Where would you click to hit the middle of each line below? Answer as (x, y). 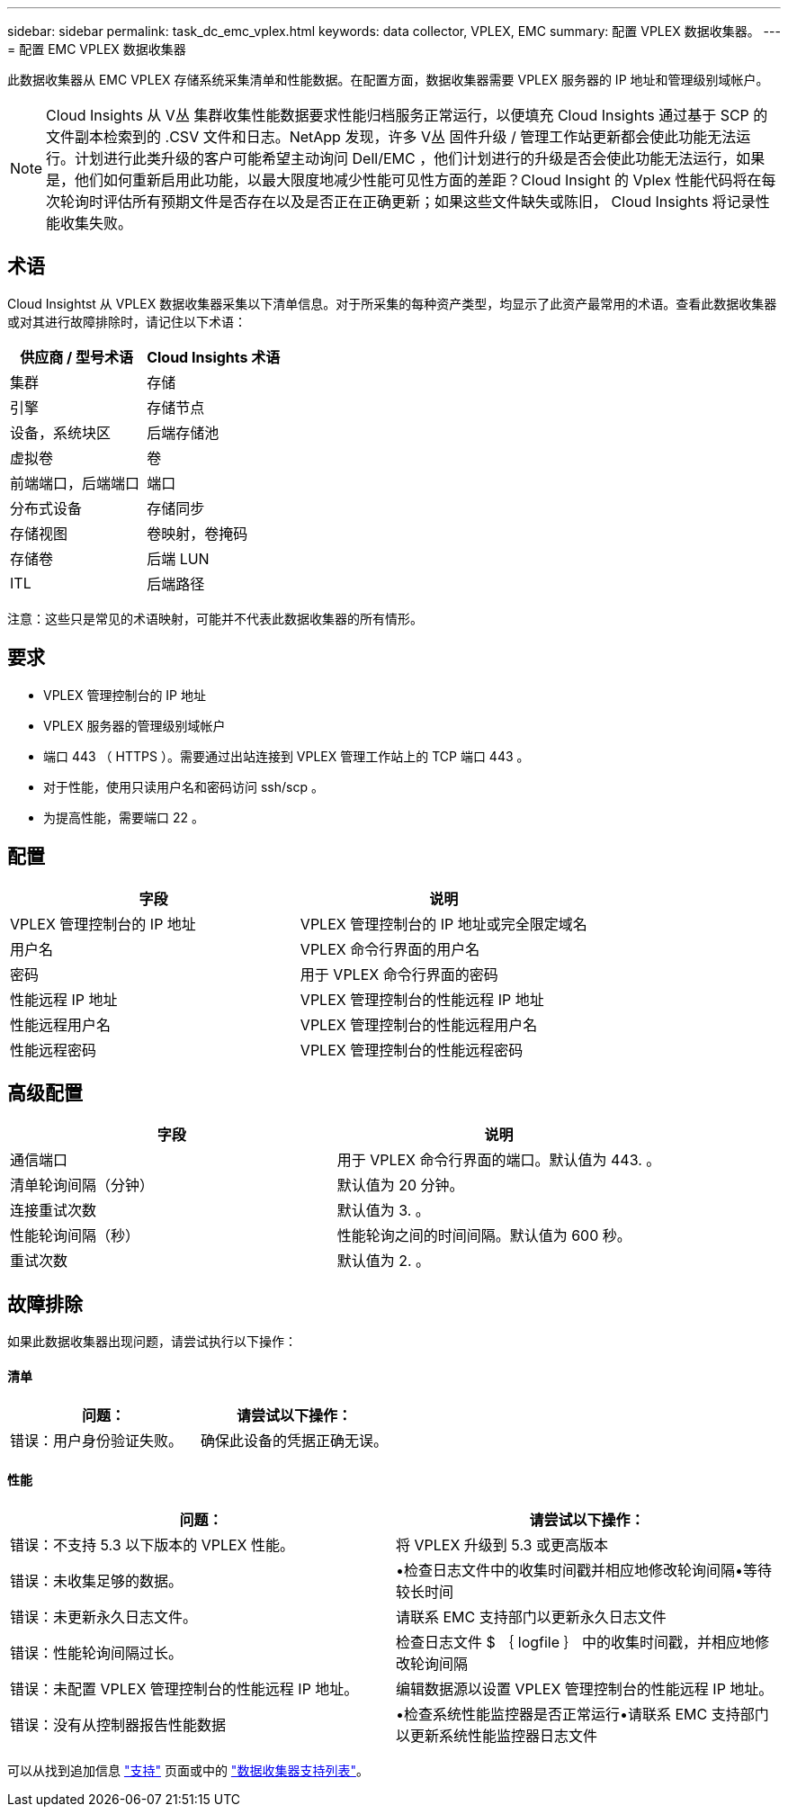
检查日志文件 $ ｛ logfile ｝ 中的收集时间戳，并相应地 (576, 1642)
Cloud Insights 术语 (214, 357)
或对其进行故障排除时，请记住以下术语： (127, 321)
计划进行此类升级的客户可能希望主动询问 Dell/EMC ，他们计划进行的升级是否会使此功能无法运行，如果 (420, 158)
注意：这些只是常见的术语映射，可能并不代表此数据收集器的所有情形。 (215, 618)
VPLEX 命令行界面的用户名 (390, 949)
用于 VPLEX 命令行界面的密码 (399, 974)
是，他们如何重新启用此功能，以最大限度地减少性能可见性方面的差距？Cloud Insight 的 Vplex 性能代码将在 (404, 180)
